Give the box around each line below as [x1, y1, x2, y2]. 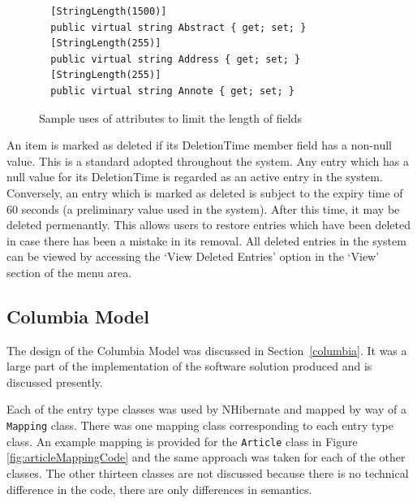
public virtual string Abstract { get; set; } [50, 21, 307, 33]
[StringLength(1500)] [50, 6, 167, 17]
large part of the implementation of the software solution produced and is [6, 358, 372, 375]
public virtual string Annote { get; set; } [50, 85, 294, 97]
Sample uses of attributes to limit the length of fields [39, 109, 302, 126]
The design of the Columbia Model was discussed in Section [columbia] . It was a [6, 341, 407, 358]
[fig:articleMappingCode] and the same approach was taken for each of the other [6, 449, 406, 466]
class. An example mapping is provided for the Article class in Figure [6, 432, 358, 449]
